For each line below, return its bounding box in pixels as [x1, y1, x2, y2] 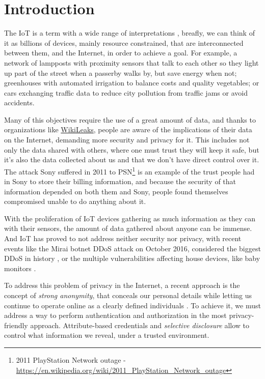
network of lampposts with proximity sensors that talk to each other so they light [4, 57, 259, 68]
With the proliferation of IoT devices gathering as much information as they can [4, 213, 256, 223]
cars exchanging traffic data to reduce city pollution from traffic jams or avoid [4, 87, 248, 98]
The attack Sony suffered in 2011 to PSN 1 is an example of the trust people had [4, 164, 255, 177]
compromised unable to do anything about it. [4, 196, 146, 207]
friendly [4, 319, 28, 330]
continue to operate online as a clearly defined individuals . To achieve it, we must [4, 300, 261, 310]
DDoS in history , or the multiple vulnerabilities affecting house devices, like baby [4, 253, 260, 264]
